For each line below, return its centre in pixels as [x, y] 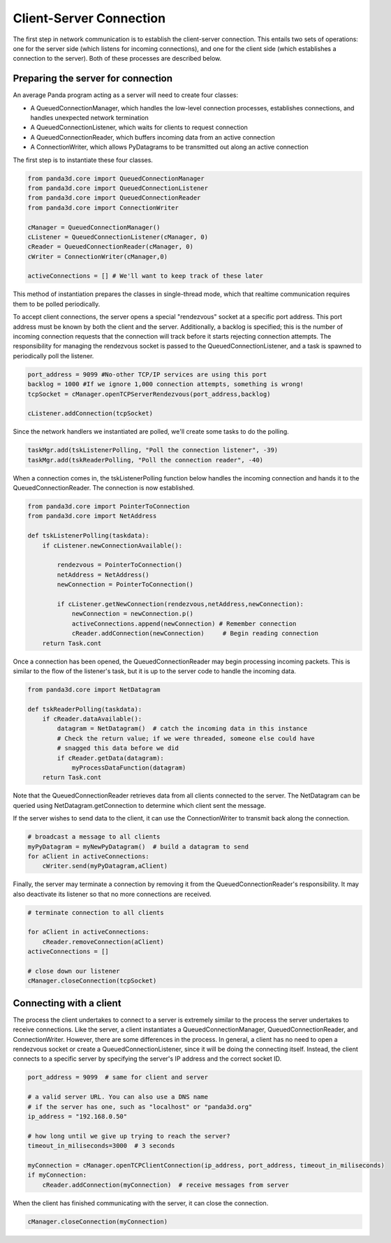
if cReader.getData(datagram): [110, 758]
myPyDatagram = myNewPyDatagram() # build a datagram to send [138, 846]
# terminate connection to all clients [96, 912]
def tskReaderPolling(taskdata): [85, 709]
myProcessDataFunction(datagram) [129, 768]
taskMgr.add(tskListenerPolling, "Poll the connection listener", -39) [153, 450]
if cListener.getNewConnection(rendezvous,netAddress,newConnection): [180, 604]
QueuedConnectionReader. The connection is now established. [104, 488]
